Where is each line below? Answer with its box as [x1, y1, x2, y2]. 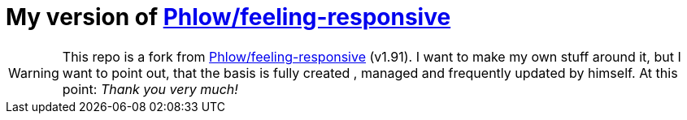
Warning [8, 64, 59, 81]
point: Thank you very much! [62, 80, 238, 97]
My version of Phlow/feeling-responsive [6, 3, 451, 31]
